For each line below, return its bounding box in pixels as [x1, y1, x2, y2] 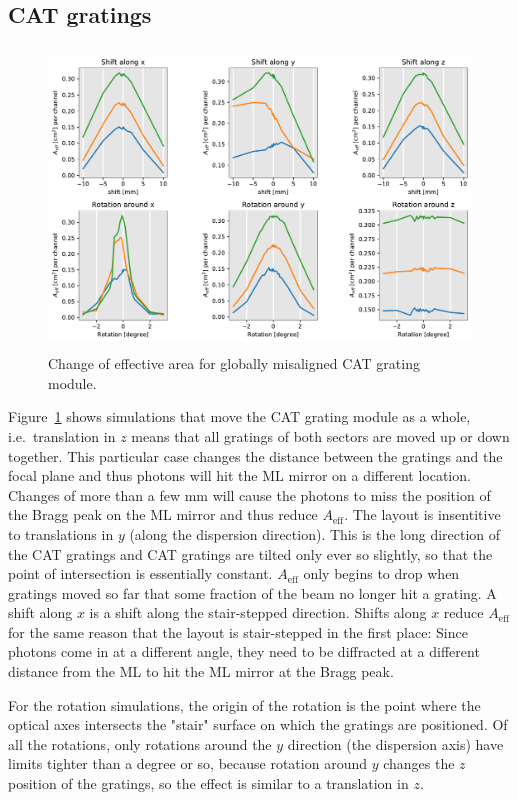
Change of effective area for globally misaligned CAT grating [48, 353, 420, 374]
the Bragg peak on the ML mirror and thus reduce [8, 504, 318, 525]
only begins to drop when [303, 563, 460, 584]
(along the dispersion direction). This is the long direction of [129, 523, 501, 544]
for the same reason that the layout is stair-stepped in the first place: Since [8, 621, 468, 642]
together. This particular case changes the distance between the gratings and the [8, 445, 503, 466]
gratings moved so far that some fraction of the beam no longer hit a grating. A [8, 582, 497, 603]
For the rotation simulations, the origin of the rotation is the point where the [8, 694, 481, 715]
